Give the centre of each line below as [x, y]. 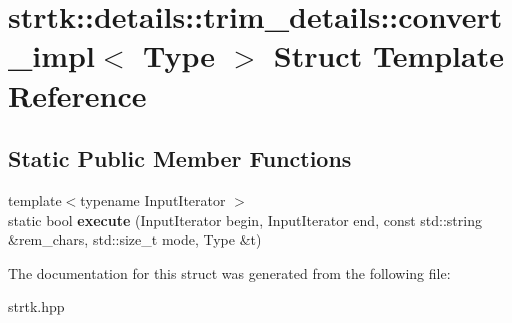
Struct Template [388, 55]
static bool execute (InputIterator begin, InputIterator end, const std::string [245, 219]
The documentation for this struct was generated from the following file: [229, 272]
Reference [77, 94]
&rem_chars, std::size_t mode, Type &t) [135, 239]
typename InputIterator [153, 199]
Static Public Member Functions [180, 158]
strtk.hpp [36, 306]
